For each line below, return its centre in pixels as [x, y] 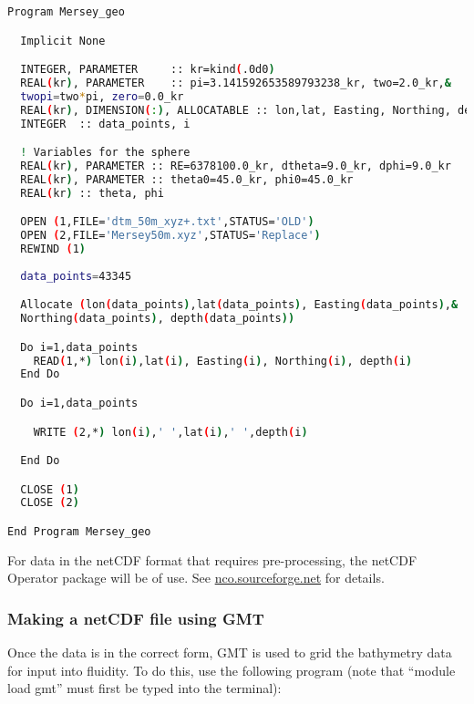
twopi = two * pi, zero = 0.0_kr [102, 96]
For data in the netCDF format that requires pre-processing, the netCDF [212, 559]
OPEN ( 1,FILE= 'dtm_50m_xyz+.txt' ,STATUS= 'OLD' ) [167, 222]
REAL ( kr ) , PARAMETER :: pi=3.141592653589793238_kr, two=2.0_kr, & [236, 83]
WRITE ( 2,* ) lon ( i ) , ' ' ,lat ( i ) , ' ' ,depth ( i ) [170, 432]
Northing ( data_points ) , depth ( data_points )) [158, 319]
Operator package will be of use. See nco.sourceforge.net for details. [196, 578]
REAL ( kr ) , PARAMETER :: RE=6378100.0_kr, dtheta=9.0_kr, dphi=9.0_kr [236, 166]
